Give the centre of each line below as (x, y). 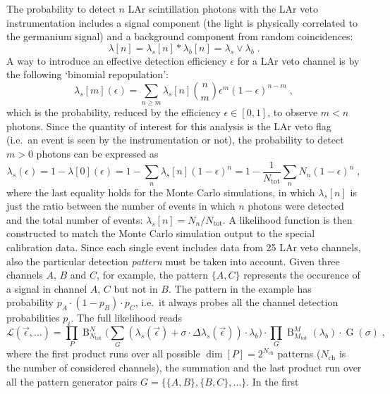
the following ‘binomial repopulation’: (87, 74)
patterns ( (299, 354)
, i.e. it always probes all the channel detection (237, 302)
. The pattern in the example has (240, 288)
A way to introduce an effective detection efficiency (117, 60)
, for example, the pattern (153, 275)
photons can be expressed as (97, 154)
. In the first (273, 381)
